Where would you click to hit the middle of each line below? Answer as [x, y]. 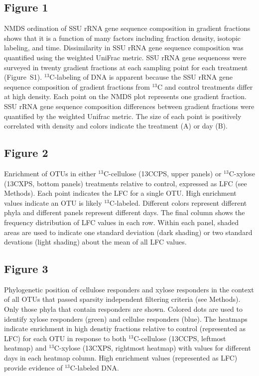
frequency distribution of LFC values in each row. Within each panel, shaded [121, 222]
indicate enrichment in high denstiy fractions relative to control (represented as [125, 328]
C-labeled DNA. [94, 367]
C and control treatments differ [205, 86]
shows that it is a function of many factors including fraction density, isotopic [123, 38]
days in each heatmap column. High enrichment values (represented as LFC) [121, 358]
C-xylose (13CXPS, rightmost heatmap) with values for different [152, 348]
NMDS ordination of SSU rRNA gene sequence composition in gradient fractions [127, 28]
